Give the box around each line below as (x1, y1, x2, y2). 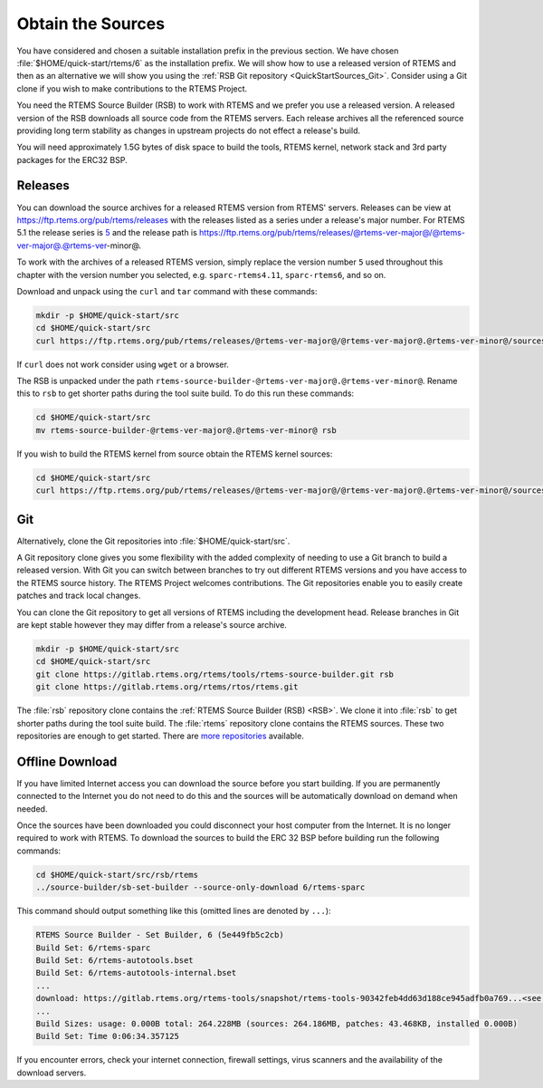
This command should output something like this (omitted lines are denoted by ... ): (16, 906, 331, 917)
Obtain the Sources (16, 14, 166, 34)
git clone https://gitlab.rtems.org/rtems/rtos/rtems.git (35, 682, 299, 692)
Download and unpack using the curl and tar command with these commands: (16, 285, 318, 296)
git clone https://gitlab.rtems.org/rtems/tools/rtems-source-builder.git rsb (35, 669, 394, 679)
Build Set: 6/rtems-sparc (35, 942, 151, 953)
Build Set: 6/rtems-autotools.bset (35, 955, 194, 965)
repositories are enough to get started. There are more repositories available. (16, 730, 305, 741)
